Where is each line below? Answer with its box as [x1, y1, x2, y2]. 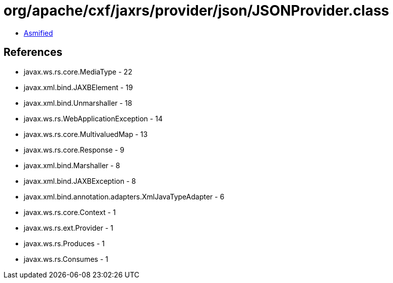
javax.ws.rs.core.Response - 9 [24, 145, 124, 154]
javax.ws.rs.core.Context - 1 [24, 207, 116, 217]
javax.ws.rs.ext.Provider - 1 [24, 223, 113, 232]
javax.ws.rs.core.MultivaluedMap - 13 [24, 129, 148, 138]
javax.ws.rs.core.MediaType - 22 [24, 67, 133, 76]
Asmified [24, 28, 53, 37]
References [4, 46, 62, 59]
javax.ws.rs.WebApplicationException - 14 [24, 114, 163, 123]
